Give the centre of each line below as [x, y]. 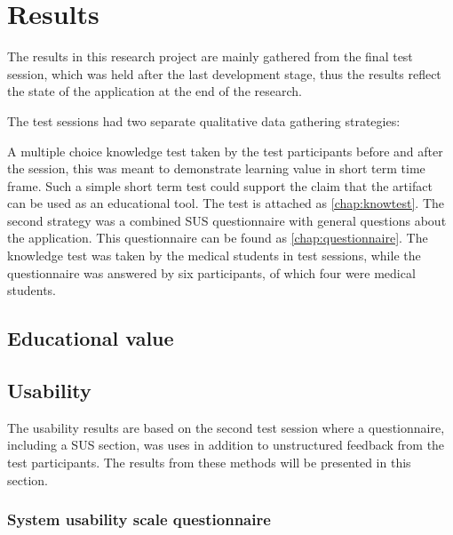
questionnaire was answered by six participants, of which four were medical [211, 272]
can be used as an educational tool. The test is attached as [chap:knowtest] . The [226, 203]
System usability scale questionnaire [139, 519]
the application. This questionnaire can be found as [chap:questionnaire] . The [218, 238]
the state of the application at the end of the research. [155, 91]
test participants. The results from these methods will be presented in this [209, 463]
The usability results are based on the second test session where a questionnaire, [226, 427]
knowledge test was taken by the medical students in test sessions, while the [214, 256]
